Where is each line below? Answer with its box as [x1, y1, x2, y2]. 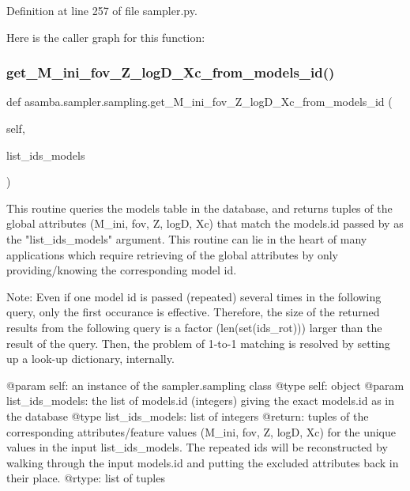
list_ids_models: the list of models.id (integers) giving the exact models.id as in [6, 392, 395, 409]
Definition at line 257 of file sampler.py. [6, 2, 197, 18]
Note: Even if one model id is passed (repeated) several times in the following [6, 288, 382, 304]
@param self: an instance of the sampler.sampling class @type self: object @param [6, 376, 404, 393]
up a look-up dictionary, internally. [6, 350, 175, 367]
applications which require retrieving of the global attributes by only [6, 246, 339, 262]
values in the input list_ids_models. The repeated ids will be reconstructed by [6, 439, 388, 455]
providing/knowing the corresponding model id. [6, 262, 237, 278]
